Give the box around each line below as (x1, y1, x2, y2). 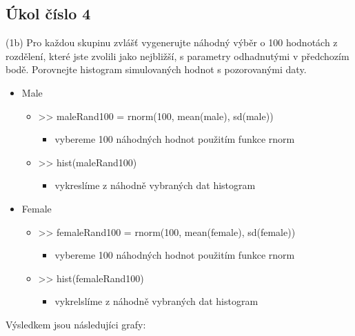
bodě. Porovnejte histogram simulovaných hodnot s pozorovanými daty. (6, 62, 307, 77)
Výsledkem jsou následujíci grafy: (6, 317, 146, 331)
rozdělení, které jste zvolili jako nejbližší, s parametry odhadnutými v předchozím (6, 48, 349, 63)
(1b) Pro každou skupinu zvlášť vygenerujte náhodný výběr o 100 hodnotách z (6, 35, 338, 50)
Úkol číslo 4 (6, 3, 91, 24)
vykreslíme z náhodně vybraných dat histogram (54, 178, 256, 192)
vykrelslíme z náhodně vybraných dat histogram (54, 294, 258, 308)
